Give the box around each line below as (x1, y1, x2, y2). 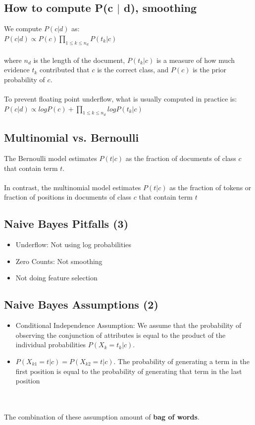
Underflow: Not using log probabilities (15, 239, 132, 250)
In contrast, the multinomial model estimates (4, 182, 141, 192)
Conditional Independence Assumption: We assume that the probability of (15, 320, 242, 330)
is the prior (193, 64, 227, 75)
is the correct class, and (97, 64, 169, 75)
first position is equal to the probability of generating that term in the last (15, 366, 242, 376)
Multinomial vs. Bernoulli (4, 130, 139, 145)
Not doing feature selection (15, 272, 98, 283)
